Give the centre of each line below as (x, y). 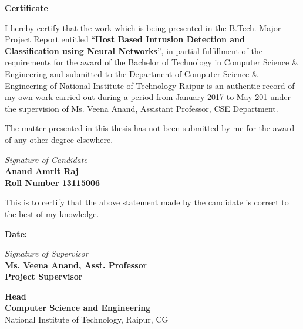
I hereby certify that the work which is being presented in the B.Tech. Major (143, 27)
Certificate (26, 8)
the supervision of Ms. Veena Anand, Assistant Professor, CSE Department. (142, 108)
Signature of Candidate (46, 159)
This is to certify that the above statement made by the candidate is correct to (147, 202)
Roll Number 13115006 (53, 182)
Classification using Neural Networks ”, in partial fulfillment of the (134, 50)
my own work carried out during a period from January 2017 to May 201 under (148, 97)
